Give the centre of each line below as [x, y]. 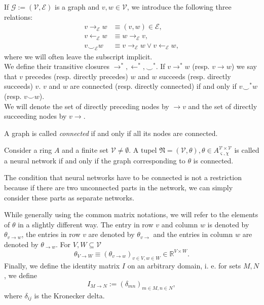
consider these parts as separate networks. [69, 197]
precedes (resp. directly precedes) [77, 76]
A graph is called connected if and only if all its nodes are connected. [111, 133]
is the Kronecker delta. [69, 295]
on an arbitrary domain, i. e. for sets [184, 265]
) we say [244, 66]
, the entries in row [51, 234]
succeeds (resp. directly [195, 76]
